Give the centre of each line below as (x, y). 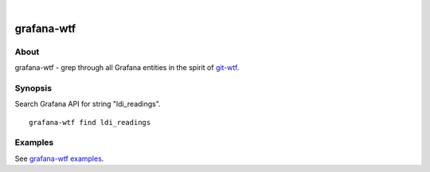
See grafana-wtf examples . (59, 158)
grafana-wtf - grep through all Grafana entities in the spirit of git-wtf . (127, 68)
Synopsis (33, 88)
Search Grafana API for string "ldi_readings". (88, 104)
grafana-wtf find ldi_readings (90, 122)
